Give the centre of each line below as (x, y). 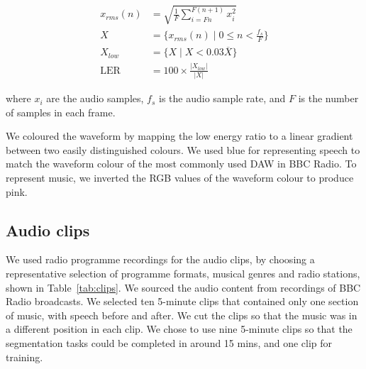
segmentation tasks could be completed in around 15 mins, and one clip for (169, 342)
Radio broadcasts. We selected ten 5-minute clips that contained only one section (182, 301)
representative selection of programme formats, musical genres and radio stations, (183, 274)
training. (24, 357)
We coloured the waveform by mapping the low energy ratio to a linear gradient (179, 136)
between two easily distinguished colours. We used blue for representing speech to (183, 149)
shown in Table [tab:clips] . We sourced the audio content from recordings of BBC (183, 287)
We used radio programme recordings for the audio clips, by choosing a (160, 259)
